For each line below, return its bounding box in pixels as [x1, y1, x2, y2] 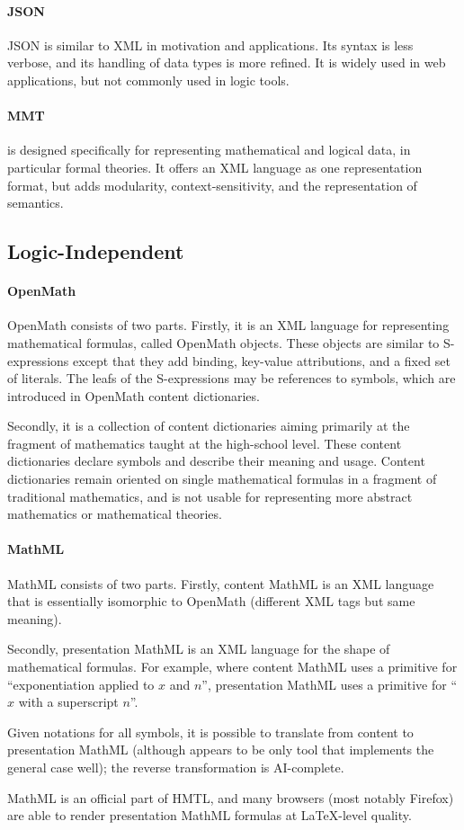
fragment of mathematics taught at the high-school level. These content [7, 433, 402, 452]
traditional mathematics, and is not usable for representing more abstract [7, 486, 413, 505]
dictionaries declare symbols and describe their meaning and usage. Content [7, 451, 425, 470]
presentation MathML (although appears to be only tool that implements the [7, 740, 434, 759]
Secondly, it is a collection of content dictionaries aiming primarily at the [7, 416, 410, 435]
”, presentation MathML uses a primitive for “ [201, 674, 458, 693]
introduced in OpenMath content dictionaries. [7, 386, 260, 405]
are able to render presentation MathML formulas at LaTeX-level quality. [7, 806, 412, 825]
